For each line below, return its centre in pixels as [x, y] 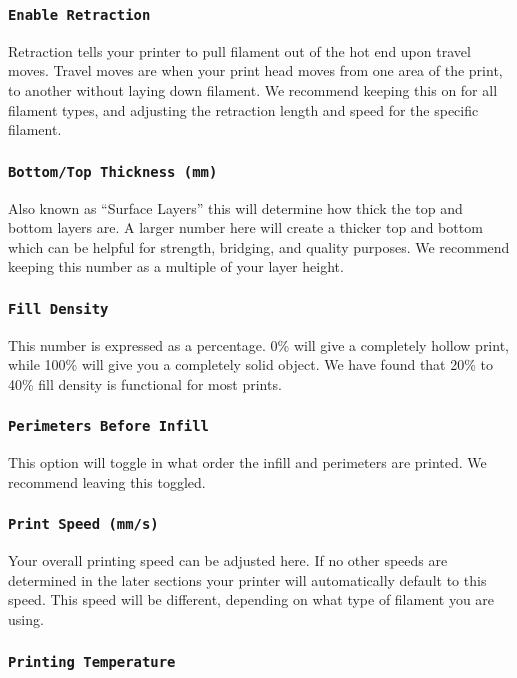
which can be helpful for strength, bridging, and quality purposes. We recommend [259, 246]
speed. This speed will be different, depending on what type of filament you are [251, 599]
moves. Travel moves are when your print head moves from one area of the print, [255, 70]
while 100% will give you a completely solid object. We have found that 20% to [251, 364]
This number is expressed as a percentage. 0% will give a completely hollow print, [258, 344]
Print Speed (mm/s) [83, 524]
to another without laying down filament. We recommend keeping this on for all [253, 89]
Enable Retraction [79, 14]
